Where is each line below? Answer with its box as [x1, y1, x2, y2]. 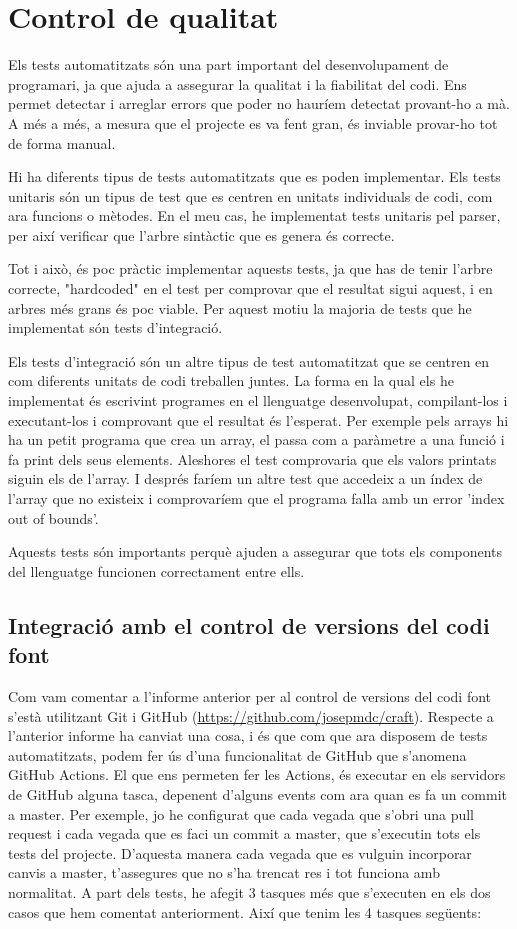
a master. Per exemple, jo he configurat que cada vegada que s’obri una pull [8, 803, 475, 824]
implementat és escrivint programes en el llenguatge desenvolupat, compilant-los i [8, 390, 508, 411]
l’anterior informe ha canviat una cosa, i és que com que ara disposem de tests [8, 725, 488, 746]
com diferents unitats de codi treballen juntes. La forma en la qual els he [8, 370, 454, 391]
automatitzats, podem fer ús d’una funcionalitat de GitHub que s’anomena [8, 744, 467, 765]
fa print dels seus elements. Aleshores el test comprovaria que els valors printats [8, 448, 497, 469]
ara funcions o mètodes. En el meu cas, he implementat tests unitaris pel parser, [8, 205, 501, 226]
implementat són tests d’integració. [8, 317, 223, 338]
